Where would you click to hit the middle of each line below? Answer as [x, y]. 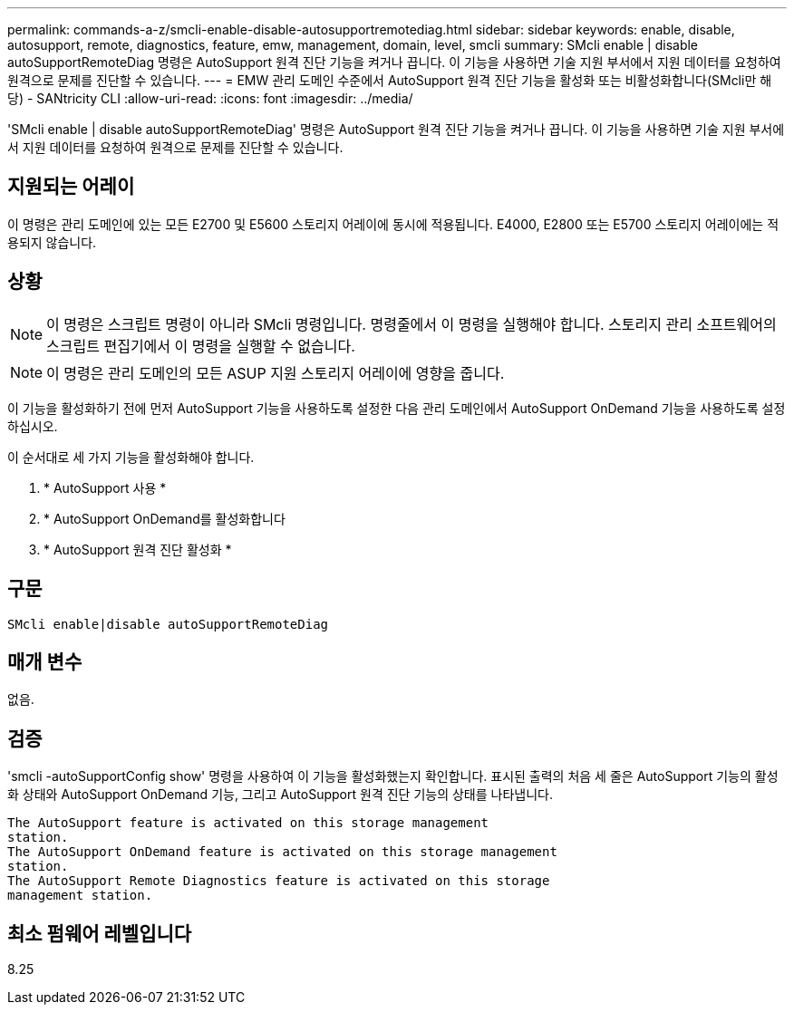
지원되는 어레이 [71, 187]
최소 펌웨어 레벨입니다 [100, 933]
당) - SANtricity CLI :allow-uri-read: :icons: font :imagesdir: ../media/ [210, 98]
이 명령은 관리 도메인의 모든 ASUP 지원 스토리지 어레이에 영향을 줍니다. [276, 373]
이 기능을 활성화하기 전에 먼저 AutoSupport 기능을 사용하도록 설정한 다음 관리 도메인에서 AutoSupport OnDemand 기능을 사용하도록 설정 [397, 408]
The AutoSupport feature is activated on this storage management [248, 823]
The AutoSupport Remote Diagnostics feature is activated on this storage [279, 881]
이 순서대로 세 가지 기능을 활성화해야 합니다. [131, 457]
